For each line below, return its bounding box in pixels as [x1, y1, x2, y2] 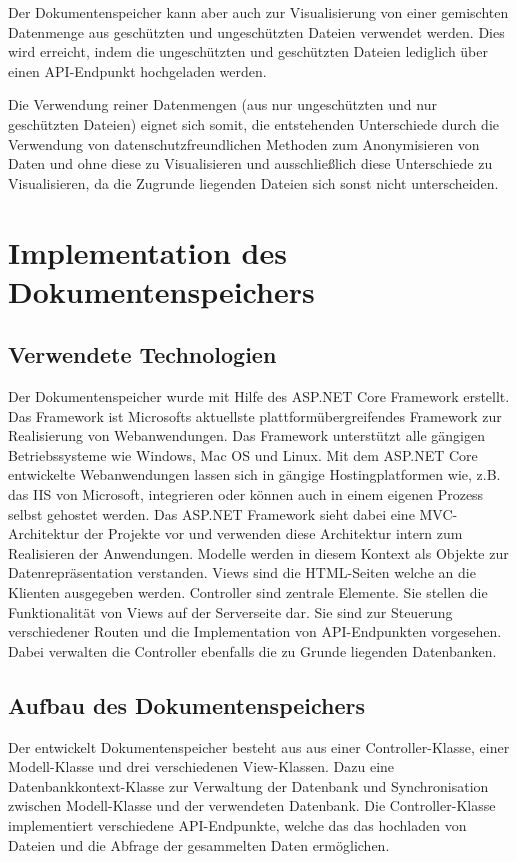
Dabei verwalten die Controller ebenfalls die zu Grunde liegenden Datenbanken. [8, 640, 497, 661]
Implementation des [8, 231, 287, 272]
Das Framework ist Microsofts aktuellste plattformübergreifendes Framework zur [8, 405, 502, 426]
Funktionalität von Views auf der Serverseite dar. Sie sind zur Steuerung [8, 601, 453, 622]
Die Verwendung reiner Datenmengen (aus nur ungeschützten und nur [8, 94, 437, 115]
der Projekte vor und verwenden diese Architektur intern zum [83, 523, 463, 544]
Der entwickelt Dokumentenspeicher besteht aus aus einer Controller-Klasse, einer [8, 736, 510, 757]
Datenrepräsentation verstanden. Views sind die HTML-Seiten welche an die [8, 562, 476, 583]
